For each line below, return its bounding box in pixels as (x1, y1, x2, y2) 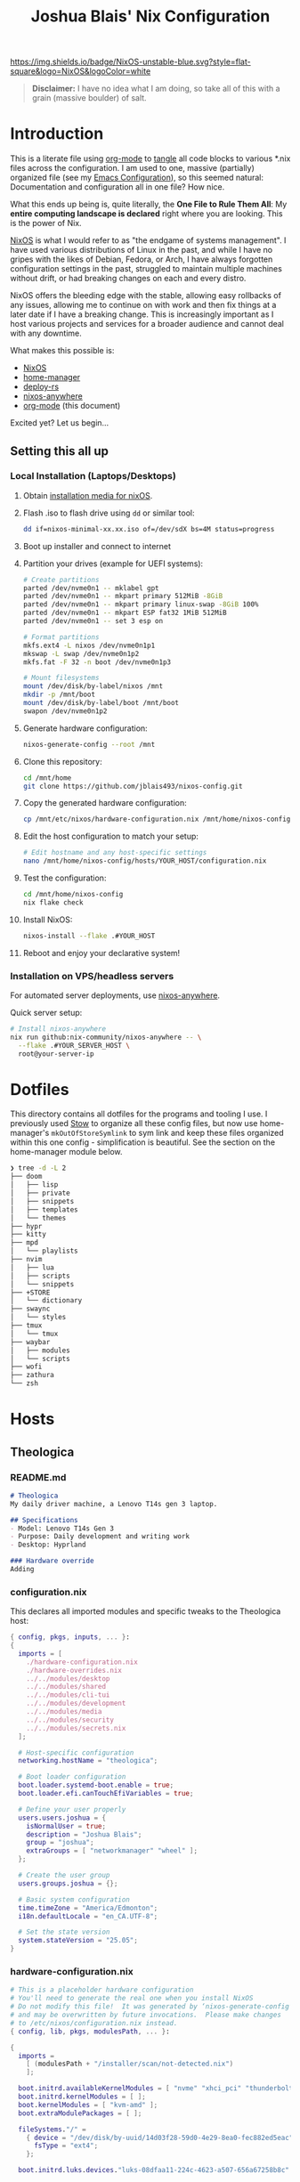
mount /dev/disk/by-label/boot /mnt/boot (22, 699, 179, 708)
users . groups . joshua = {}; (18, 1878, 118, 1888)
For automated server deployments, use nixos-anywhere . (10, 990, 221, 1001)
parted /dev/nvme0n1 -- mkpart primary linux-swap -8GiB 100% (22, 600, 259, 609)
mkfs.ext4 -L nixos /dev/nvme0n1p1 (22, 641, 156, 650)
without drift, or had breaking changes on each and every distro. (10, 273, 247, 284)
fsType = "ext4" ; (33, 2141, 99, 2151)
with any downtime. (10, 328, 83, 339)
